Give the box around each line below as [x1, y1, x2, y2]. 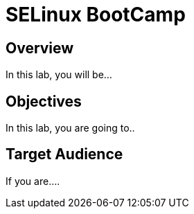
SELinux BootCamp [6, 3, 186, 26]
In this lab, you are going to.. [6, 122, 135, 134]
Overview [6, 39, 74, 57]
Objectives [6, 92, 82, 110]
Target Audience [6, 145, 123, 163]
